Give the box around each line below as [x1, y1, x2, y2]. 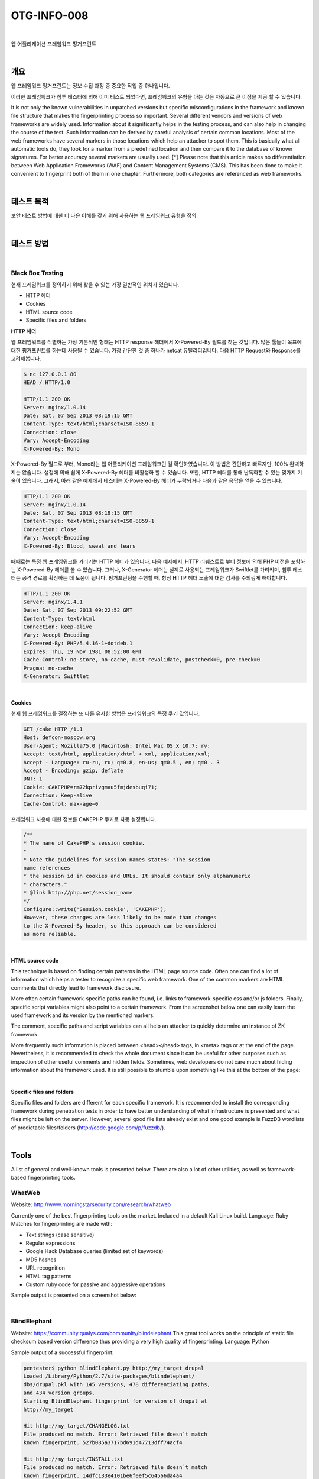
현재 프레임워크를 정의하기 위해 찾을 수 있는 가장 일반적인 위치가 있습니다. [11, 281, 180, 288]
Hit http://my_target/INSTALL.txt [23, 1455, 123, 1462]
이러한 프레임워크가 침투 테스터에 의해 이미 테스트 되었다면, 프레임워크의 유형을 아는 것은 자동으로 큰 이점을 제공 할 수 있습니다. [11, 93, 302, 100]
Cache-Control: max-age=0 [23, 800, 99, 807]
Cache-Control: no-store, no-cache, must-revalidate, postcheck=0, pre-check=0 [23, 657, 261, 663]
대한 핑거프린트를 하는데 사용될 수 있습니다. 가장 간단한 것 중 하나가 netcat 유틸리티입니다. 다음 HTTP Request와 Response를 [11, 347, 301, 354]
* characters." [23, 881, 67, 887]
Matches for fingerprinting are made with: [11, 1220, 113, 1228]
